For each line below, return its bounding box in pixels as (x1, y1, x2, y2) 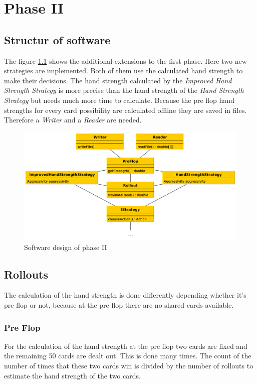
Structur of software (4, 32, 111, 47)
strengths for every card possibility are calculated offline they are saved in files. (4, 104, 247, 115)
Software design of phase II (24, 241, 107, 252)
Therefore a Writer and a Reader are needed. (4, 114, 142, 125)
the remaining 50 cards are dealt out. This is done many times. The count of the (4, 350, 251, 361)
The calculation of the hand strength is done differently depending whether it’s (4, 290, 246, 300)
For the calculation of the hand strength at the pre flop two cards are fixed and (4, 340, 247, 351)
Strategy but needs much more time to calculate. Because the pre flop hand (4, 94, 234, 105)
